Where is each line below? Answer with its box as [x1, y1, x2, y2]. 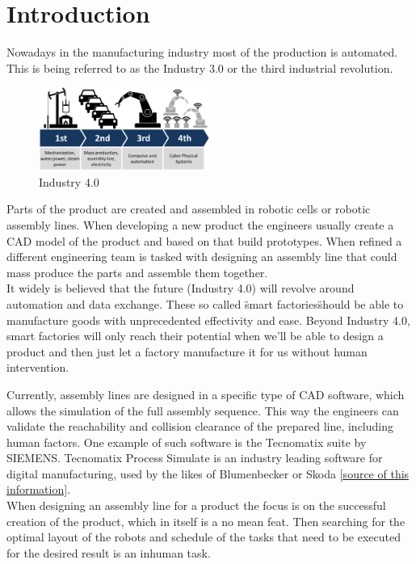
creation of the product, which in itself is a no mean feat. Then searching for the [6, 512, 405, 529]
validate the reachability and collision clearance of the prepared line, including [6, 418, 393, 435]
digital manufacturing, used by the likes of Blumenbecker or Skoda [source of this [6, 465, 410, 482]
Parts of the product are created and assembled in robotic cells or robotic [6, 200, 371, 217]
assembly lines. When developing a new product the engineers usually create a [6, 216, 394, 233]
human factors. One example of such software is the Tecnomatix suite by [6, 433, 367, 450]
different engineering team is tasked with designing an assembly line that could [6, 248, 397, 265]
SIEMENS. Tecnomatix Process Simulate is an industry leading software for [6, 449, 383, 466]
